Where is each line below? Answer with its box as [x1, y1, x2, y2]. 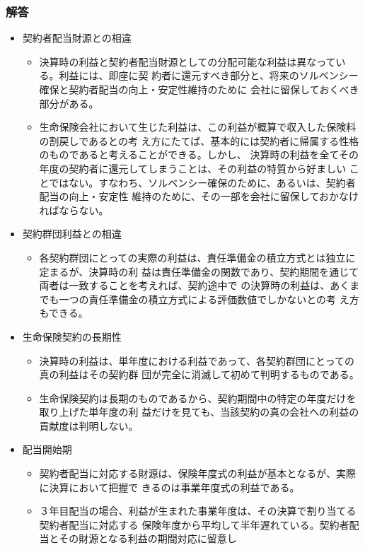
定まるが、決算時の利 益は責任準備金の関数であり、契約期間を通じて [39, 264, 359, 279]
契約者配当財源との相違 [22, 30, 132, 45]
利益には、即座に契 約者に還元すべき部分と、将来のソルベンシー [59, 68, 359, 83]
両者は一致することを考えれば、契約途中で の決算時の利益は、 [39, 278, 330, 293]
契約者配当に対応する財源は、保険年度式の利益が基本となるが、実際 [39, 466, 356, 481]
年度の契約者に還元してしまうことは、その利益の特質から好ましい [39, 160, 347, 175]
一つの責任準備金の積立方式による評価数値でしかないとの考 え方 [59, 291, 359, 306]
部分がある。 [39, 95, 99, 110]
